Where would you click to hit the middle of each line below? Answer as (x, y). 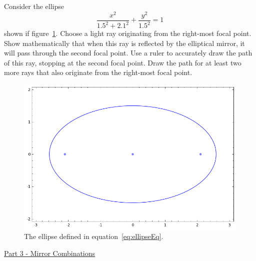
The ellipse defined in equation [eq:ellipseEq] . (94, 236)
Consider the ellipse (34, 6)
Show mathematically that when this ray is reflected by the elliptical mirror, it (124, 43)
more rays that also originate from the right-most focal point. (98, 72)
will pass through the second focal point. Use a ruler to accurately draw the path (128, 53)
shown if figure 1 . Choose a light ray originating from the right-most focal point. (128, 33)
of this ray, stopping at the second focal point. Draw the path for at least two (123, 62)
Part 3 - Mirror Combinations (50, 253)
